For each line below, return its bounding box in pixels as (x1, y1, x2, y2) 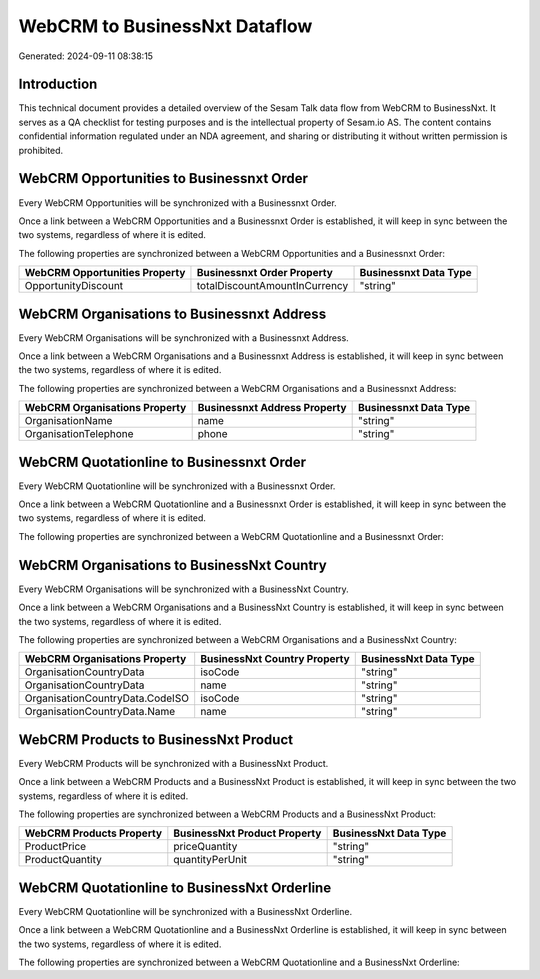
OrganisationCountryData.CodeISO (24, 691, 190, 705)
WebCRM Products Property (24, 826, 163, 840)
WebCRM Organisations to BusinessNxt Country (18, 556, 327, 574)
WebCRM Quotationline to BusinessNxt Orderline (18, 879, 332, 896)
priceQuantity (173, 840, 238, 854)
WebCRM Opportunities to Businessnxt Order (18, 170, 309, 187)
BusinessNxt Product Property (173, 826, 322, 840)
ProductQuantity (24, 853, 102, 867)
